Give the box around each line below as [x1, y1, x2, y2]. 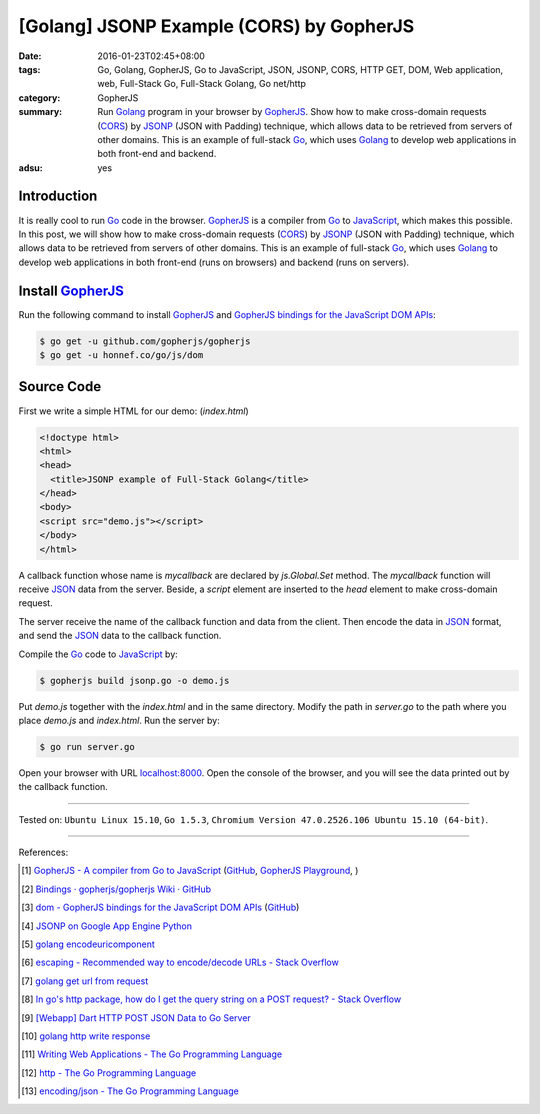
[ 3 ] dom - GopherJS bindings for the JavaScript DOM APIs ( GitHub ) [21, 901, 300, 914]
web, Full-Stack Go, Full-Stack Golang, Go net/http [97, 78, 307, 90]
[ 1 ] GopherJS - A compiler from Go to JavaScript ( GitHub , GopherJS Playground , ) [21, 865, 359, 877]
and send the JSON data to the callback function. [18, 630, 222, 642]
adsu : [18, 161, 44, 174]
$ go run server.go [39, 741, 135, 752]
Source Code [18, 378, 102, 395]
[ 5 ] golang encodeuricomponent [21, 938, 155, 950]
